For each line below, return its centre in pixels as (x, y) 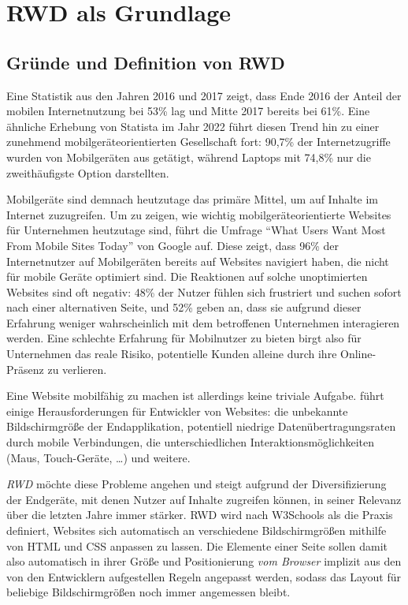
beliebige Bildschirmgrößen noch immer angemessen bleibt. (148, 592)
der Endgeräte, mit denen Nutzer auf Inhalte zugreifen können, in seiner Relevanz (204, 499)
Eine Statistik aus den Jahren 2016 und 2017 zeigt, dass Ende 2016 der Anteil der (204, 95)
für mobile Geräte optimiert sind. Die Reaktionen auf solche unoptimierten (187, 276)
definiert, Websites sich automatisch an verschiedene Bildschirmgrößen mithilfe (197, 530)
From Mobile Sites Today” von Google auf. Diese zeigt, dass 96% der (173, 245)
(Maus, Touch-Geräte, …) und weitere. (98, 457)
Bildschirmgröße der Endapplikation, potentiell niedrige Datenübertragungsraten (201, 426)
